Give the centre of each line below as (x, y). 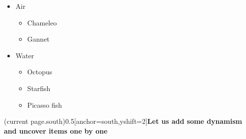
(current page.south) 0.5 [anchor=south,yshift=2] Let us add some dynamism (123, 121)
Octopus (40, 72)
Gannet (38, 39)
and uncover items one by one (56, 130)
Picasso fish (45, 104)
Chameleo (42, 22)
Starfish (39, 88)
